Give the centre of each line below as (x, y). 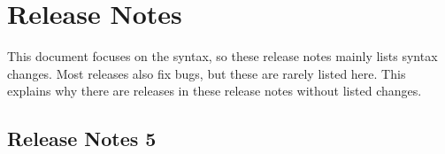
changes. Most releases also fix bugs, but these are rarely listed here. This (207, 73)
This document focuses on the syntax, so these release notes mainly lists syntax (222, 56)
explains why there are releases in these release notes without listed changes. (215, 91)
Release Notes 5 (82, 139)
